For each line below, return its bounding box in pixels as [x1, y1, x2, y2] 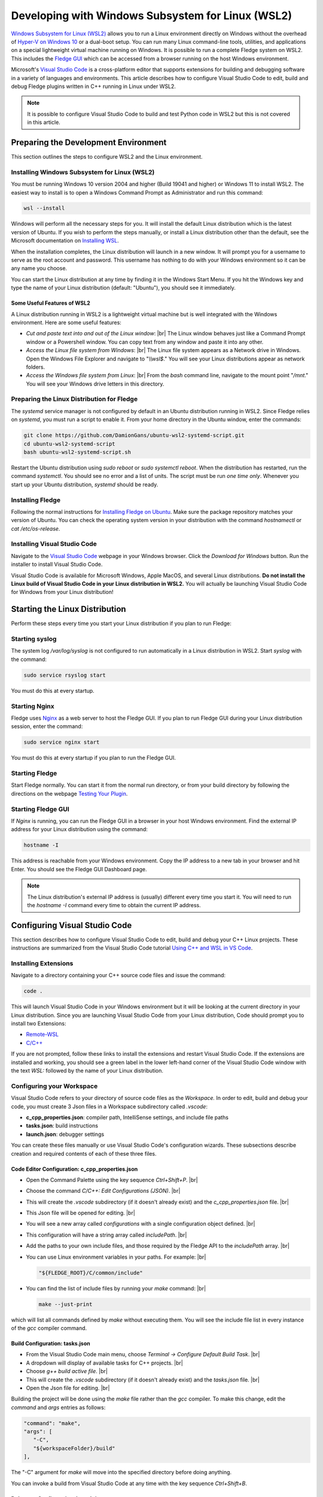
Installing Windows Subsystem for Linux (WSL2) [11, 168, 155, 176]
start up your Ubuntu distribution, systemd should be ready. [11, 481, 159, 488]
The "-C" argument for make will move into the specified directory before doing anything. [11, 1469, 232, 1476]
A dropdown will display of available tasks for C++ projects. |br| [26, 1359, 184, 1366]
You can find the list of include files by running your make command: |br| [26, 1284, 206, 1292]
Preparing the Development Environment [11, 137, 167, 147]
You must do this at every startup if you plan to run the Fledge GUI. [11, 754, 176, 762]
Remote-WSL [26, 1031, 59, 1038]
